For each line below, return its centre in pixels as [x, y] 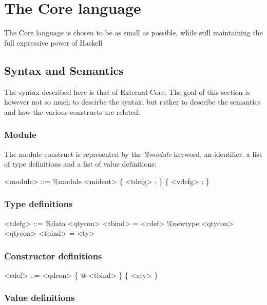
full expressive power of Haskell [53, 42]
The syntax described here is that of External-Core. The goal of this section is [127, 91]
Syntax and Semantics [64, 70]
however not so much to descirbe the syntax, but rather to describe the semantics [132, 102]
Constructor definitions [53, 256]
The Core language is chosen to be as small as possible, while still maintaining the [133, 33]
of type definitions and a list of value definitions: [80, 164]
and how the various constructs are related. [72, 111]
